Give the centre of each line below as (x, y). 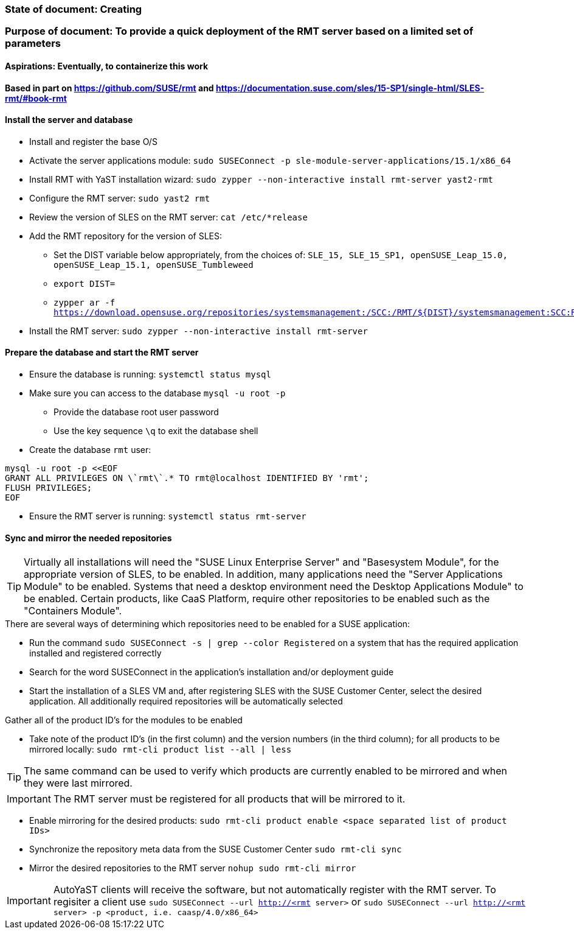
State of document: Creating (74, 9)
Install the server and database (69, 120)
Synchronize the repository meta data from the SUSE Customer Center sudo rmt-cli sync (216, 849)
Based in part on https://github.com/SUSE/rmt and (109, 88)
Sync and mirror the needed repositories (88, 538)
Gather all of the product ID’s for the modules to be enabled (124, 720)
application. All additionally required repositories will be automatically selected (186, 701)
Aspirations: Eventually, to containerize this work (107, 66)
